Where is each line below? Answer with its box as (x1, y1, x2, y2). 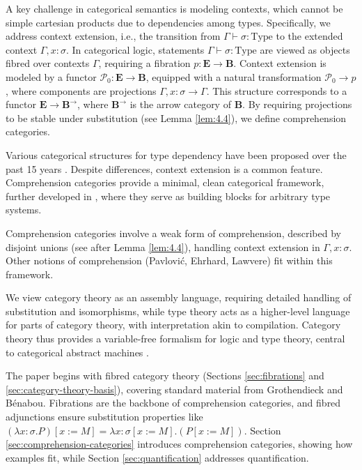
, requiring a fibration (98, 56, 191, 70)
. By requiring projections (242, 97, 352, 112)
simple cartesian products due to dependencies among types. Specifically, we (6, 15, 331, 29)
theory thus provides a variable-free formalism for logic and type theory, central (6, 331, 345, 346)
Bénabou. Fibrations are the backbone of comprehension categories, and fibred (6, 395, 341, 410)
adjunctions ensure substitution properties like (6, 409, 203, 424)
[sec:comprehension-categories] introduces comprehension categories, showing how (6, 437, 353, 451)
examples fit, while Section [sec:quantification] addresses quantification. (6, 450, 309, 464)
